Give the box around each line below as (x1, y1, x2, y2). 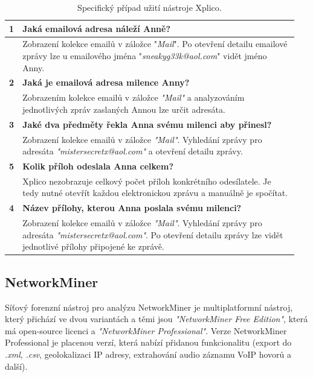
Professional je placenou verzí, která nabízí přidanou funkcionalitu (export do (5, 336, 292, 349)
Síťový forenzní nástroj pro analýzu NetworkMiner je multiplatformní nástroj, (5, 300, 293, 313)
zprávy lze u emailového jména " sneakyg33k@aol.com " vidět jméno (22, 49, 267, 62)
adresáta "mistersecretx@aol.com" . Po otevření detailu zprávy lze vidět (22, 228, 283, 241)
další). (5, 360, 28, 372)
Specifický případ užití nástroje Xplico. (77, 1, 222, 13)
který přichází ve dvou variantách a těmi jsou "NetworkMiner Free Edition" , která (5, 312, 308, 325)
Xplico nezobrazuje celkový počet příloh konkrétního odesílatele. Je (22, 174, 271, 187)
